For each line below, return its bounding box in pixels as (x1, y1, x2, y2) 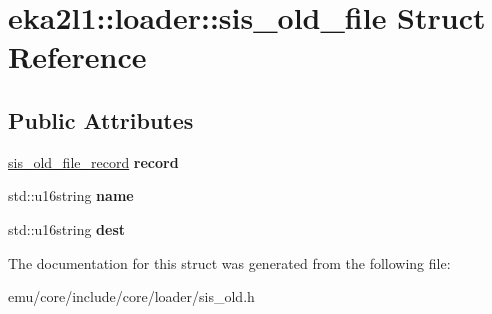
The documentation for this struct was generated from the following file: (8, 252, 451, 273)
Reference (8, 36, 147, 77)
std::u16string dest (8, 218, 126, 239)
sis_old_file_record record (8, 151, 179, 172)
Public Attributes (8, 104, 194, 135)
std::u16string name (8, 185, 134, 206)
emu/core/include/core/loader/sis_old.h (8, 286, 255, 307)
